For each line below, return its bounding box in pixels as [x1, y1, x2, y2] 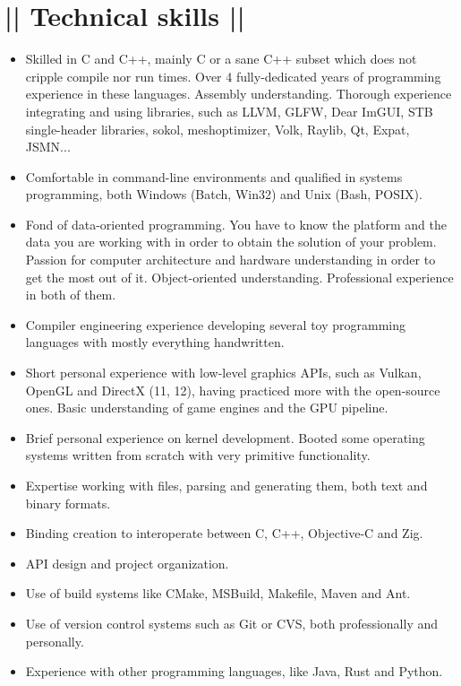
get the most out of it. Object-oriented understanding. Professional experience [25, 267, 454, 286]
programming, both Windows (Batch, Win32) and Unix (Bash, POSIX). [25, 185, 423, 204]
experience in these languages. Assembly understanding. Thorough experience [25, 84, 452, 103]
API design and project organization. [25, 553, 229, 572]
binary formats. [25, 493, 111, 512]
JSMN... [25, 137, 71, 156]
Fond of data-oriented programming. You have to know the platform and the [25, 214, 447, 233]
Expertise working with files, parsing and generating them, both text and [25, 476, 428, 494]
